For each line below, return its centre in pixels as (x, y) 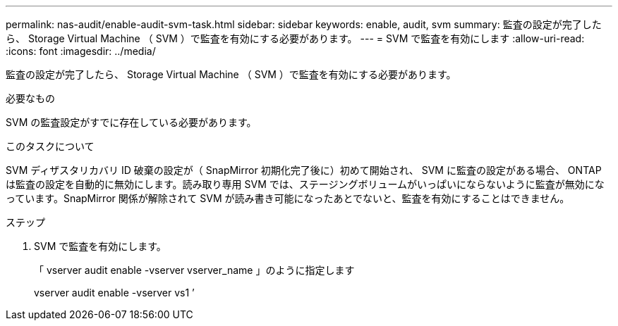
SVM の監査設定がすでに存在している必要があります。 (131, 122)
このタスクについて (50, 146)
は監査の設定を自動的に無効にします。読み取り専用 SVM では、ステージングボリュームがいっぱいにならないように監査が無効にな (305, 184)
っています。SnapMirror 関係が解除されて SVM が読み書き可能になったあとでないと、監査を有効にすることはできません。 (288, 198)
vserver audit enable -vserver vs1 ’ (114, 293)
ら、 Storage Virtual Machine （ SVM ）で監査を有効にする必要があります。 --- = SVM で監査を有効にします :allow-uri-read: (295, 38)
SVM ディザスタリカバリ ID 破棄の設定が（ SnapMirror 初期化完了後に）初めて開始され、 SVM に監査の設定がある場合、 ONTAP (304, 170)
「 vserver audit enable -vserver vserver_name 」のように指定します (194, 270)
